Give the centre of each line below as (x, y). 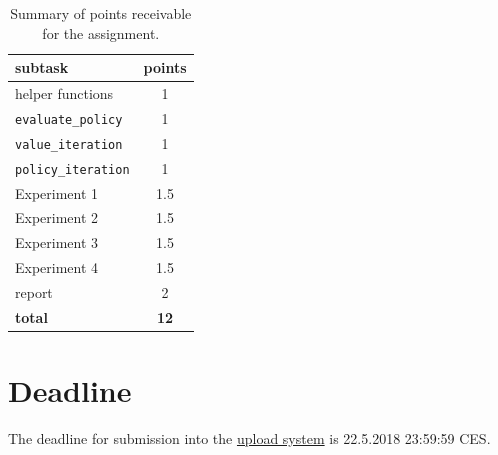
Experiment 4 (57, 267)
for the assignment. (101, 32)
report (34, 291)
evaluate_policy (69, 119)
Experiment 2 (57, 217)
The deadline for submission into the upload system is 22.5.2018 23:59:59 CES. (249, 438)
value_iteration (69, 144)
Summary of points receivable (101, 13)
